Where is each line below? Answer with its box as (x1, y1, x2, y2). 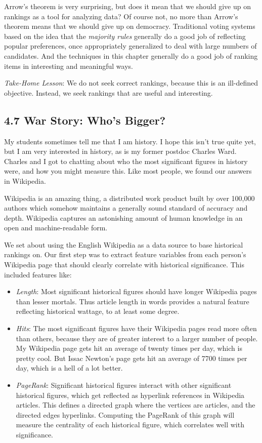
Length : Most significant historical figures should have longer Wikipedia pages (16, 286, 257, 297)
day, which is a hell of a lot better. (16, 363, 123, 373)
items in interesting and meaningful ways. (4, 60, 133, 71)
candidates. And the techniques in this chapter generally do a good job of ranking (4, 50, 258, 61)
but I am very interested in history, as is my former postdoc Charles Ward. (4, 146, 237, 156)
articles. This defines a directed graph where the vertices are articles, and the (16, 399, 255, 410)
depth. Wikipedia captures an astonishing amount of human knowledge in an (4, 212, 243, 223)
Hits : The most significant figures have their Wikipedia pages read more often (16, 323, 257, 334)
